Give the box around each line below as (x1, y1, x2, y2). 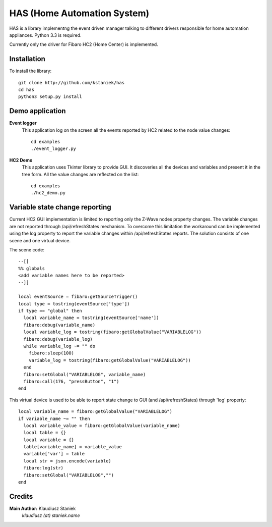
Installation (9, 55, 45, 63)
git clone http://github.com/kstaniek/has (18, 80, 125, 85)
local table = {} (23, 430, 66, 436)
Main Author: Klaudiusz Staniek (9, 505, 76, 511)
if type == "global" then (18, 308, 83, 314)
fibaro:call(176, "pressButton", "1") (23, 379, 119, 384)
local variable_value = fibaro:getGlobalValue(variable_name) (23, 423, 181, 429)
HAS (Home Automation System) (9, 8, 150, 19)
